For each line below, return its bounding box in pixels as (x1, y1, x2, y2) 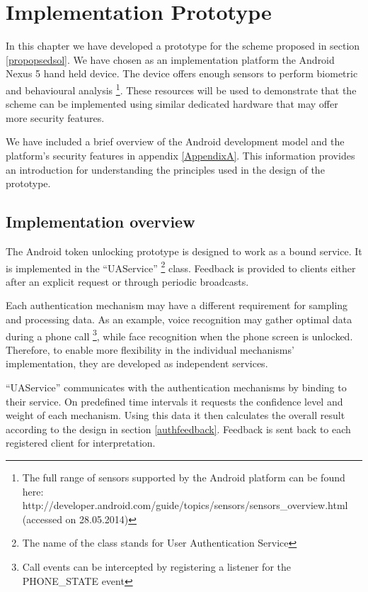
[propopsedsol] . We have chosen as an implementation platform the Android (6, 52, 335, 67)
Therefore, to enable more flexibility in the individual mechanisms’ (6, 342, 294, 357)
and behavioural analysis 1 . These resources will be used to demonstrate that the (6, 80, 357, 97)
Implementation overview (6, 211, 195, 233)
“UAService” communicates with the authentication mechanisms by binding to (6, 379, 347, 394)
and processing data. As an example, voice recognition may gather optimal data (6, 311, 352, 326)
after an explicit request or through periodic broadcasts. (6, 274, 249, 289)
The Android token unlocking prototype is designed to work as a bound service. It (6, 243, 362, 258)
